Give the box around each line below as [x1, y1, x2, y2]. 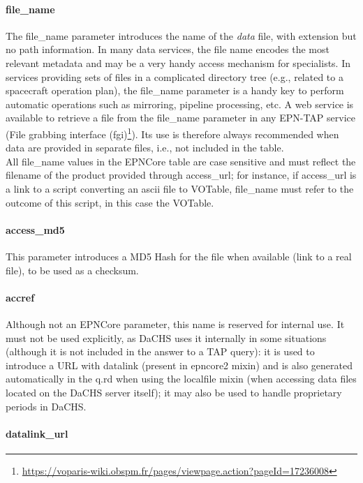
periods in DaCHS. [6, 399, 87, 413]
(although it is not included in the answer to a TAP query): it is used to [6, 344, 315, 359]
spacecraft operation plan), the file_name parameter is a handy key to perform [6, 83, 344, 98]
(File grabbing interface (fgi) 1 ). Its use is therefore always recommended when [6, 124, 339, 141]
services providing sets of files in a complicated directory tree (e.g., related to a [6, 69, 343, 84]
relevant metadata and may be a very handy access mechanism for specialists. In [6, 55, 351, 70]
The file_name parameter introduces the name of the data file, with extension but [6, 28, 357, 43]
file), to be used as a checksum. [6, 262, 139, 277]
